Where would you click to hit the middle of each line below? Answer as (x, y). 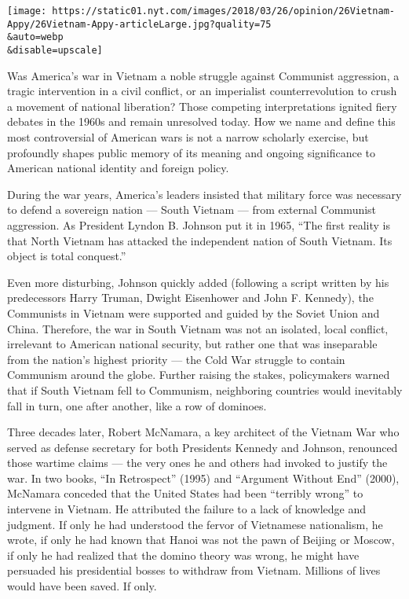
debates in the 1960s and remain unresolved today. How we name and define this (201, 121)
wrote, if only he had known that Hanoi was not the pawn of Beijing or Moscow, (201, 540)
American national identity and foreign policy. (118, 168)
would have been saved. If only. (82, 586)
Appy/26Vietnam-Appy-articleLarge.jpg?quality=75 (139, 24)
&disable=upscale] (55, 50)
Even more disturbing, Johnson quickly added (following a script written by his (198, 282)
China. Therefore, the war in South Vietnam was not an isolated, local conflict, (198, 328)
